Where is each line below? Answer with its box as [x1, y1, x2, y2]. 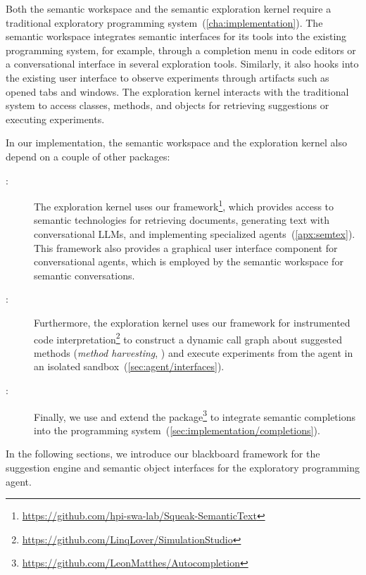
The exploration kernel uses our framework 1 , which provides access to [34, 197, 334, 213]
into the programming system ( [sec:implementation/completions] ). [34, 422, 320, 437]
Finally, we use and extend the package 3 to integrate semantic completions [34, 407, 355, 424]
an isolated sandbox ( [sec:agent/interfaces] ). [34, 359, 225, 374]
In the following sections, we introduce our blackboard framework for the [6, 446, 320, 461]
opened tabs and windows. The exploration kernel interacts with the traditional [6, 84, 349, 99]
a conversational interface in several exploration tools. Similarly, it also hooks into [6, 56, 359, 71]
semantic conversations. [34, 267, 135, 282]
